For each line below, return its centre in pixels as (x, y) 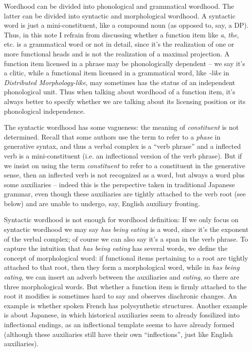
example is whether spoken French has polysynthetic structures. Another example (126, 305)
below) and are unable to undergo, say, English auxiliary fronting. (102, 203)
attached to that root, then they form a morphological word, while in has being (122, 267)
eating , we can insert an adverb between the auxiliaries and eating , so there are (122, 277)
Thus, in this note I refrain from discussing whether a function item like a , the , (121, 34)
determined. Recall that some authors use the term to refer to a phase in (112, 136)
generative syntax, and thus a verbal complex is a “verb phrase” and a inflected (122, 146)
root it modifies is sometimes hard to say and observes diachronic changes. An (120, 296)
